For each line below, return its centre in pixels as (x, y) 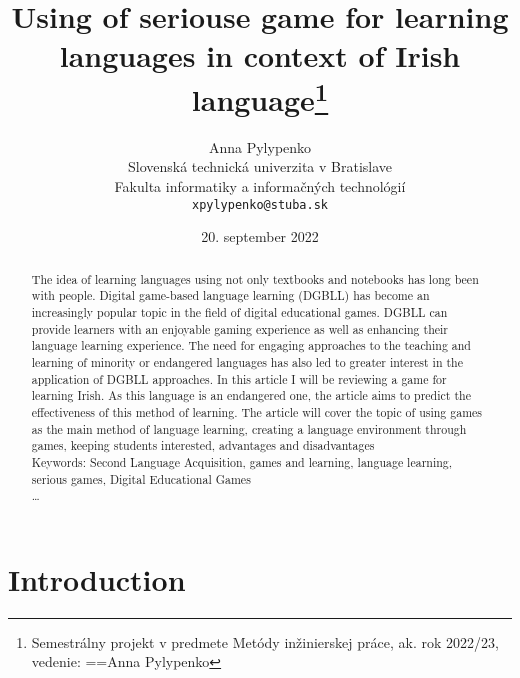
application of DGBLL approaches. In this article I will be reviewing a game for (239, 378)
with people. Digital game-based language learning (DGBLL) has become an (230, 295)
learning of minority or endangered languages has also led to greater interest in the (247, 361)
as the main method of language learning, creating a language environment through (249, 428)
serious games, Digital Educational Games (141, 478)
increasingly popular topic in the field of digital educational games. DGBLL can (239, 311)
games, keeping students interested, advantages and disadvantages (203, 445)
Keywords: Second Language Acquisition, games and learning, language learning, (242, 461)
